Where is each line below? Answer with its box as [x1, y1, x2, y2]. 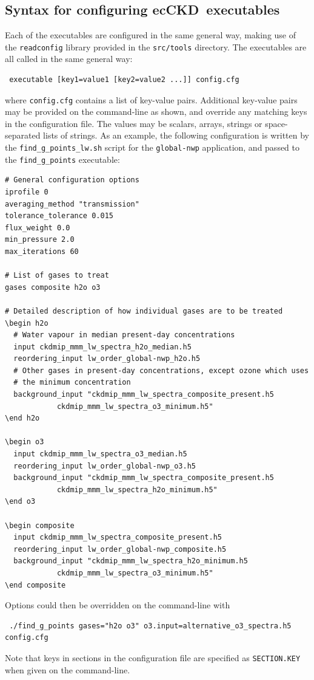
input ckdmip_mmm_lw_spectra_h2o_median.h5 [13, 342, 192, 351]
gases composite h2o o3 [5, 283, 101, 292]
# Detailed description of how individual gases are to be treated [5, 306, 283, 315]
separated [5, 129, 41, 142]
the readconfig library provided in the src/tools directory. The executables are [5, 40, 307, 53]
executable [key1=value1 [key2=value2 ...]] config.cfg [9, 75, 239, 84]
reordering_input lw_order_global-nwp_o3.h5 [13, 461, 196, 470]
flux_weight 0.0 [5, 223, 70, 232]
